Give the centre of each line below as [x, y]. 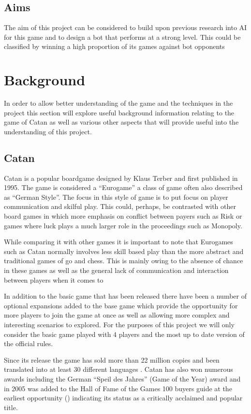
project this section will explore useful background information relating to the [119, 112]
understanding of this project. [48, 131]
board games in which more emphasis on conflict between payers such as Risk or [123, 216]
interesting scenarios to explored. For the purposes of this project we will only [119, 324]
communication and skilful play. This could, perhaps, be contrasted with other [120, 206]
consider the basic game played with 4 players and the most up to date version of [124, 334]
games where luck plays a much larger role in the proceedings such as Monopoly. [123, 225]
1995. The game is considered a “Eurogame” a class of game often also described [123, 187]
